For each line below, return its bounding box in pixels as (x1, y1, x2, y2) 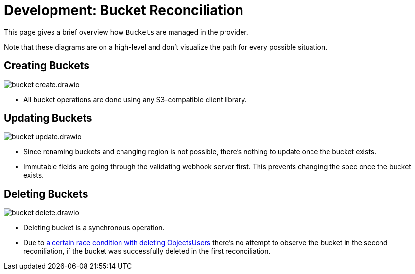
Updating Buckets (4, 112, 92, 125)
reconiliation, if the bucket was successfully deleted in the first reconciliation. (23, 247, 271, 256)
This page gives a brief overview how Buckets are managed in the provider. (4, 27, 248, 36)
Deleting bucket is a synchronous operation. (23, 223, 165, 232)
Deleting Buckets (4, 187, 88, 200)
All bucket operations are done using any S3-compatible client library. (23, 95, 247, 104)
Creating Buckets (4, 59, 90, 72)
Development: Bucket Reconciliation (4, 2, 244, 18)
